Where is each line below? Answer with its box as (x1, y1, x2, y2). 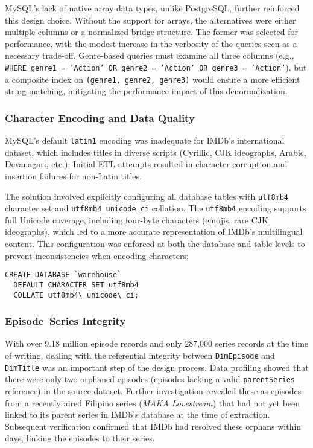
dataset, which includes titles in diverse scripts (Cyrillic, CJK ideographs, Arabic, (5, 146, 306, 158)
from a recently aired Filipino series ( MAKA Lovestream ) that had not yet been (5, 396, 300, 409)
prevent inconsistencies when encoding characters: (5, 249, 189, 261)
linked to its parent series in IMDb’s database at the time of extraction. (5, 408, 270, 421)
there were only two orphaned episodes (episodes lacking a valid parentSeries (5, 373, 296, 385)
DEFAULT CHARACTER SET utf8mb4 (13, 280, 139, 289)
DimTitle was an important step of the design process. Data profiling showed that (5, 360, 309, 373)
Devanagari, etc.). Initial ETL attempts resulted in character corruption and (5, 158, 288, 170)
